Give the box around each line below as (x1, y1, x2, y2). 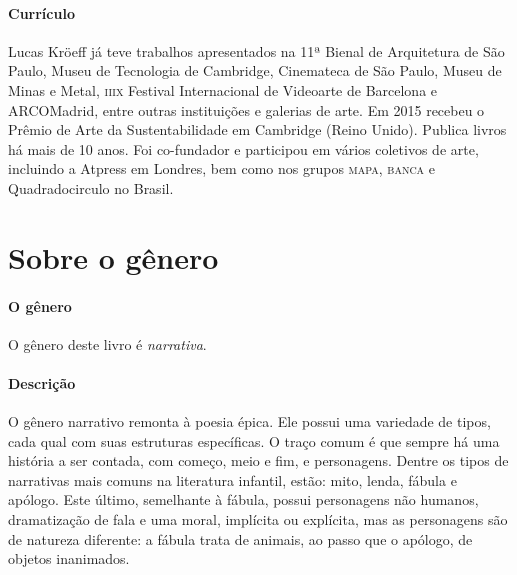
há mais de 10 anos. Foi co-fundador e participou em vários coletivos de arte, (8, 138, 479, 159)
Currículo (8, 2, 75, 23)
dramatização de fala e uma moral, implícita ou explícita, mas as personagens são (8, 509, 508, 530)
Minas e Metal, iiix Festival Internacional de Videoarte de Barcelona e (8, 79, 438, 100)
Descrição (8, 372, 76, 393)
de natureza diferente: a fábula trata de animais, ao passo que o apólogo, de (8, 528, 473, 549)
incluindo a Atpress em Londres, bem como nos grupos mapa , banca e (8, 158, 435, 179)
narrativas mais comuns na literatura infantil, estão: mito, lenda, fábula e (8, 469, 457, 490)
